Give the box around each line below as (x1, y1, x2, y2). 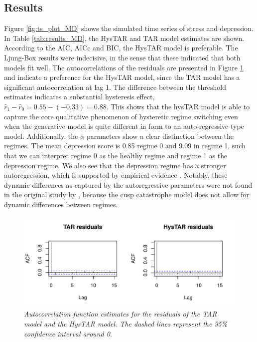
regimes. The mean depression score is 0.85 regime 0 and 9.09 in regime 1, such (4, 140, 246, 151)
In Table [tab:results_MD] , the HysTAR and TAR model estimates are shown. (4, 32, 245, 43)
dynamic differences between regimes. (4, 199, 118, 209)
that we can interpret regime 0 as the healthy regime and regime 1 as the (4, 150, 228, 160)
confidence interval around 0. (24, 328, 113, 339)
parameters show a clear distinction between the (86, 130, 234, 141)
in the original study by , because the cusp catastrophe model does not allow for (4, 189, 250, 200)
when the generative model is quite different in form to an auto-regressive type (4, 121, 244, 131)
